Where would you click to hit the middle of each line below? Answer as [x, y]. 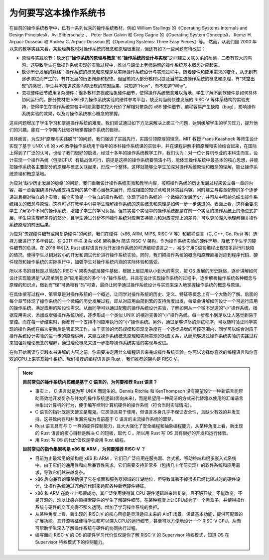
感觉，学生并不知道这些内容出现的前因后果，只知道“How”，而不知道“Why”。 [111, 86]
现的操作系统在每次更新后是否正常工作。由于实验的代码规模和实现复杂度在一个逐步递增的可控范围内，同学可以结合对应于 [134, 329]
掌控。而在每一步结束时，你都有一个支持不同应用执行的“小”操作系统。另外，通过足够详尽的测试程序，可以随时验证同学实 [133, 322]
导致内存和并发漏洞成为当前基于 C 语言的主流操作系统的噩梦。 [112, 419]
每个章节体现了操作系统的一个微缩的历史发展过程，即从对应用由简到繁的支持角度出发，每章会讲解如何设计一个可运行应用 [134, 301]
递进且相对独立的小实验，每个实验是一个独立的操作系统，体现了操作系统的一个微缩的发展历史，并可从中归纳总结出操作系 [134, 197]
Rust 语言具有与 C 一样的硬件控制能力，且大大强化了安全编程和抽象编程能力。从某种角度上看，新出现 [139, 426]
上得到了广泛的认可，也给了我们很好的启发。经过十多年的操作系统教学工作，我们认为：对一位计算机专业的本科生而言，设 [134, 153]
